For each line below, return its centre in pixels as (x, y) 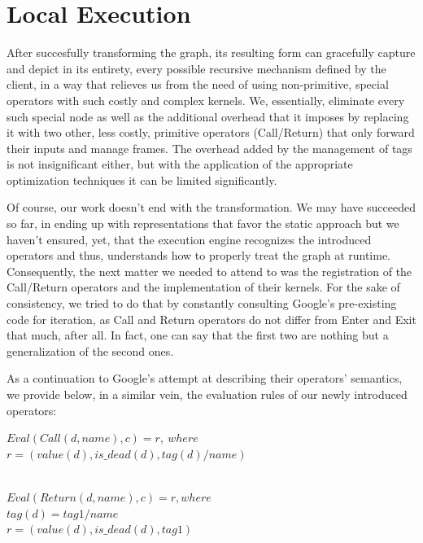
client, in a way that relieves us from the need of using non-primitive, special (198, 84)
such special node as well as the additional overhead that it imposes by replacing (208, 116)
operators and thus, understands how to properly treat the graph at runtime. (199, 255)
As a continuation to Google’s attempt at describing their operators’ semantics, (205, 378)
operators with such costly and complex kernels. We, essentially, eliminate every (206, 100)
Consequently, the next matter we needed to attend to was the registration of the (209, 271)
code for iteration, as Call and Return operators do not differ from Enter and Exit (211, 319)
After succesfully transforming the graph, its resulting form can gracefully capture (211, 53)
